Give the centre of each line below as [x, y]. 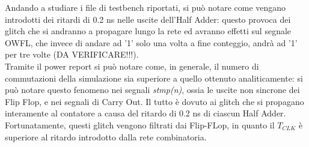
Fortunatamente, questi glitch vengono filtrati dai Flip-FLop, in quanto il [140, 124]
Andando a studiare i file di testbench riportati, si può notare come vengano [145, 7]
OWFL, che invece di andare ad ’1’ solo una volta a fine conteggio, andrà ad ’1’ [151, 42]
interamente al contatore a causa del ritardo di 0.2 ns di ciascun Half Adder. [145, 113]
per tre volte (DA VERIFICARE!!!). [72, 54]
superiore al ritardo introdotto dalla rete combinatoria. [106, 136]
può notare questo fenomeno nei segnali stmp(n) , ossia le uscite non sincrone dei [152, 90]
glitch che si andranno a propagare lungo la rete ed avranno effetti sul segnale [148, 31]
